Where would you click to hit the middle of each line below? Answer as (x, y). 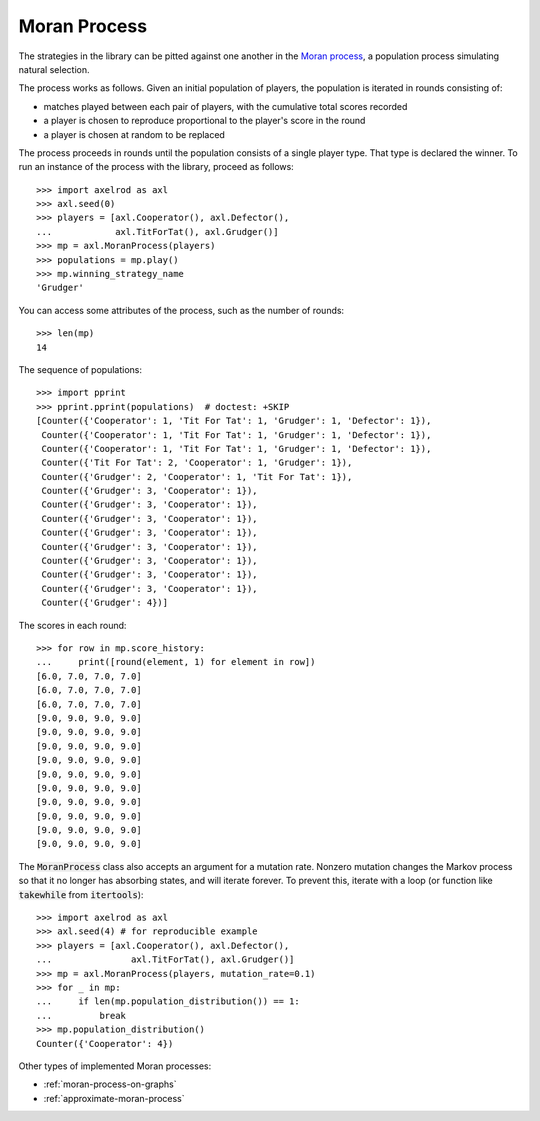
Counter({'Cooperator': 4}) (105, 1043)
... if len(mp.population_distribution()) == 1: (168, 1001)
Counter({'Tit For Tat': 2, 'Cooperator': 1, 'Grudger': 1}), (197, 463)
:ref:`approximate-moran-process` (114, 1098)
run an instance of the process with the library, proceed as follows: (156, 167)
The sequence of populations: (80, 369)
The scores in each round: (72, 625)
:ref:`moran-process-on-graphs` (110, 1084)
